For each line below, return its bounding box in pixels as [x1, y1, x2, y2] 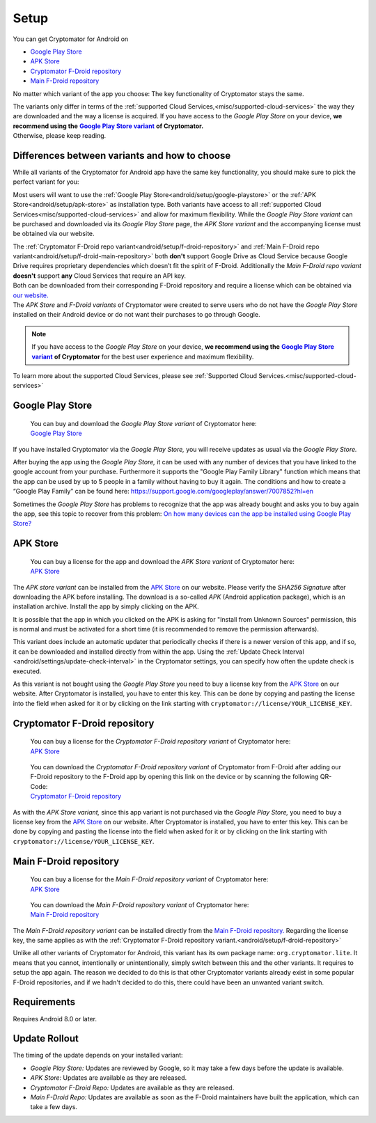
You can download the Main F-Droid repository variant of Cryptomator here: [30, 900, 249, 909]
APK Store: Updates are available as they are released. [30, 1074, 187, 1082]
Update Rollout [13, 1032, 79, 1044]
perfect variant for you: [13, 178, 79, 186]
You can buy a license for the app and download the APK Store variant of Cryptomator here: [30, 557, 295, 565]
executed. [13, 667, 42, 675]
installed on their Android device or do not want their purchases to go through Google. [13, 311, 260, 319]
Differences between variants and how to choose [13, 150, 231, 162]
